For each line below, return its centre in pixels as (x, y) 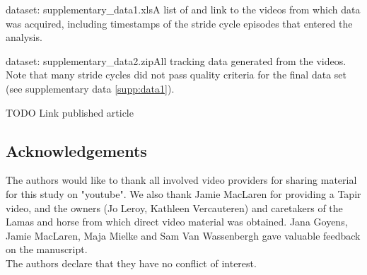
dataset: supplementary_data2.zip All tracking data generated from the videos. (176, 60)
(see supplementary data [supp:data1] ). (90, 88)
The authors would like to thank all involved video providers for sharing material (181, 180)
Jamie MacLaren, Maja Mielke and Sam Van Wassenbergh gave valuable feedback (183, 235)
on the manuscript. (47, 249)
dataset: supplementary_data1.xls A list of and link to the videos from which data (183, 9)
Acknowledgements (76, 150)
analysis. (24, 37)
